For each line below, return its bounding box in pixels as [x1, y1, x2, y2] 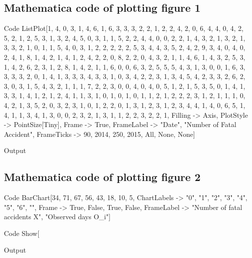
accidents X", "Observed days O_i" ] [4, 211, 111, 222]
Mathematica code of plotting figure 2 [4, 169, 201, 184]
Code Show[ [4, 228, 40, 238]
